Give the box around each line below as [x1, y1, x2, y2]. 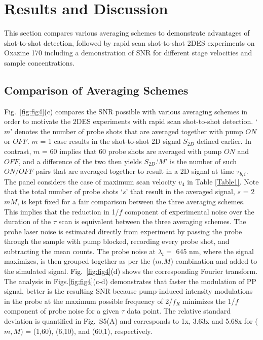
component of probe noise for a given [4, 305, 119, 316]
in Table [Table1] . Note [187, 176, 259, 187]
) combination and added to [170, 256, 257, 266]
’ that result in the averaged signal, [126, 186, 235, 197]
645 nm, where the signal [176, 245, 254, 256]
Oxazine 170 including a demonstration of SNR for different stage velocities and [4, 47, 252, 58]
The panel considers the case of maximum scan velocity [4, 176, 176, 187]
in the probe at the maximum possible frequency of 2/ [4, 295, 173, 306]
